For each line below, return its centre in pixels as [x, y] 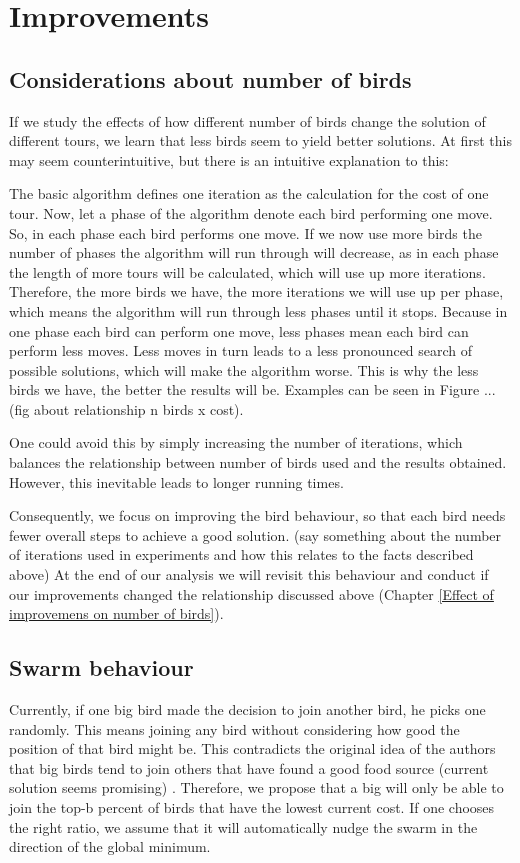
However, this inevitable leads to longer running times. [176, 481]
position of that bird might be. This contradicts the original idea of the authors [252, 748]
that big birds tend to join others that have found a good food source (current [249, 767]
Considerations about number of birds [210, 78]
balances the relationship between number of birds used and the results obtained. [258, 462]
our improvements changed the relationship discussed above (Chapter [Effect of [251, 593]
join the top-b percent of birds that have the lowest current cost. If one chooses [252, 807]
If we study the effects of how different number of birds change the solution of [247, 120]
